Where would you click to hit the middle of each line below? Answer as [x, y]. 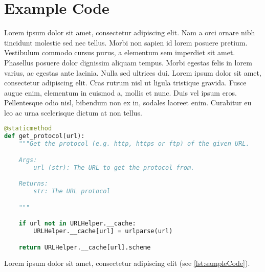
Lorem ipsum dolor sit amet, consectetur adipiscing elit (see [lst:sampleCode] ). [127, 263]
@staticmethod [28, 129]
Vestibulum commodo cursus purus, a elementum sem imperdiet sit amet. [120, 52]
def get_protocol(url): [45, 136]
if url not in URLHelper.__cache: [77, 224]
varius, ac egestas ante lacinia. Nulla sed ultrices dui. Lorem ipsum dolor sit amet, [133, 72]
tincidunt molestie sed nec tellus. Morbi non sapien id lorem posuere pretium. [126, 42]
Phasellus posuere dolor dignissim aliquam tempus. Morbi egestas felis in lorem [128, 62]
